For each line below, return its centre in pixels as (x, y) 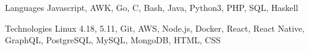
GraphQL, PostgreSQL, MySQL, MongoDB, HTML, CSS (113, 40)
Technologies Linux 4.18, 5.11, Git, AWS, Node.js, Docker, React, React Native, (155, 28)
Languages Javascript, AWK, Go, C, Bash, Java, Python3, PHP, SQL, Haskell (152, 7)
